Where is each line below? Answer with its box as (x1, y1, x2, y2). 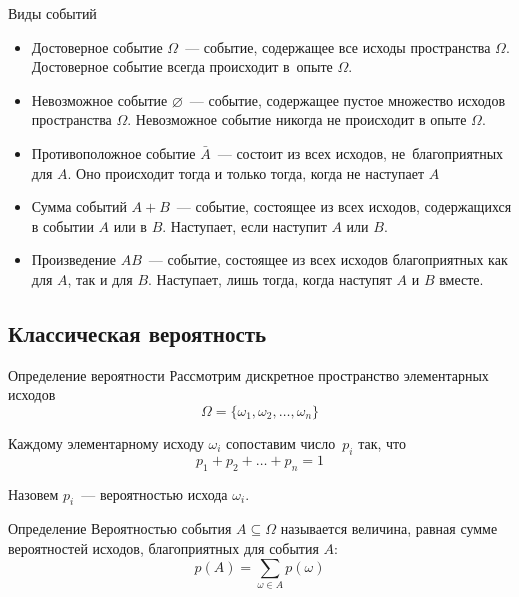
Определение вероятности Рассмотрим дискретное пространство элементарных (8, 364, 489, 385)
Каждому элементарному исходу (8, 432, 204, 453)
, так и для (67, 268, 133, 289)
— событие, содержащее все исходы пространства (185, 36, 491, 57)
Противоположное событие (31, 142, 196, 163)
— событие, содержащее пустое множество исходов (189, 89, 506, 110)
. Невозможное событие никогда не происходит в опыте (127, 109, 467, 130)
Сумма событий (31, 196, 127, 217)
